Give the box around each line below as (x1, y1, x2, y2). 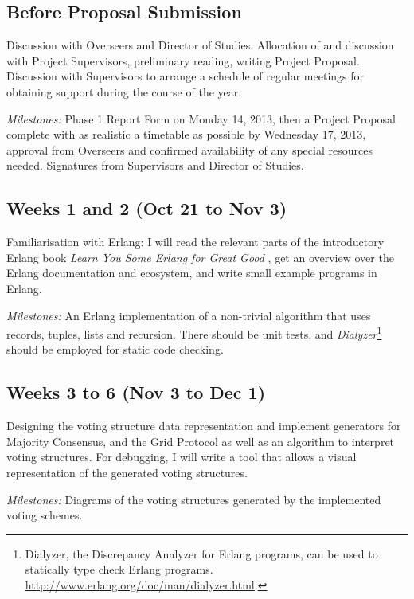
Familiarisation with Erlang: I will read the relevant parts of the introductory (6, 233, 385, 250)
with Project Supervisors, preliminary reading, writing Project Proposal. (6, 52, 360, 69)
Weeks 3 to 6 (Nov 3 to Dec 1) (6, 380, 266, 405)
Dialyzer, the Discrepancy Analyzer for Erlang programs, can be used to (25, 545, 378, 562)
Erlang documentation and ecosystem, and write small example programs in (6, 264, 377, 281)
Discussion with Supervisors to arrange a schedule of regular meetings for (6, 68, 365, 84)
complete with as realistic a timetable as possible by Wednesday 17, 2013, (6, 126, 366, 143)
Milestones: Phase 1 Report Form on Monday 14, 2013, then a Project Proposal (6, 110, 396, 127)
